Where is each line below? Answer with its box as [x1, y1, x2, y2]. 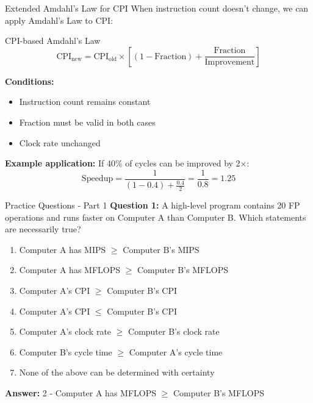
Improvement [204, 58, 255, 67]
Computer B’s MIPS [123, 243, 200, 255]
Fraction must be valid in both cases [19, 115, 156, 128]
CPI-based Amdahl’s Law [5, 34, 101, 47]
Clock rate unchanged [19, 136, 101, 149]
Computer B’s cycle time [19, 345, 112, 358]
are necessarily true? [5, 223, 81, 235]
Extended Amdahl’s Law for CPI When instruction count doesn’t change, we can [5, 2, 309, 14]
